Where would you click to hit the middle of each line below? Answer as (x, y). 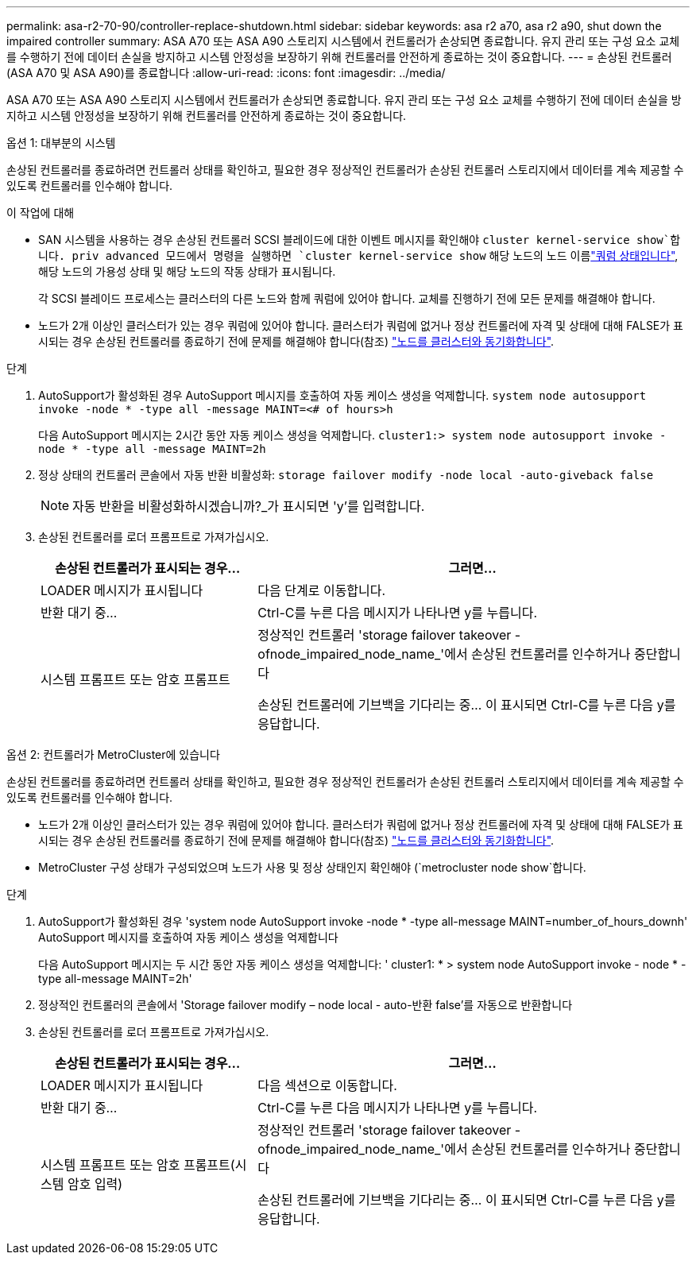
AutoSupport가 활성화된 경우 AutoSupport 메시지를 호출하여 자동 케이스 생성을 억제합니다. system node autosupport (342, 395)
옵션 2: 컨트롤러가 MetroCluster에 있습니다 (113, 754)
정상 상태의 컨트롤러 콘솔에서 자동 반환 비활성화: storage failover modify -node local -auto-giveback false (346, 475)
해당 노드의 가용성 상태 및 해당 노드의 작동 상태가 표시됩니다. (187, 271)
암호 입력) (95, 1184)
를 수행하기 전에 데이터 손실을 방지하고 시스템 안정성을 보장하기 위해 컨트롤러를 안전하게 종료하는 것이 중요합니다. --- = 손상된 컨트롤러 (339, 57)
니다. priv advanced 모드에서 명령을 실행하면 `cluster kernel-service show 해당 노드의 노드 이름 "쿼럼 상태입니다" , (358, 255)
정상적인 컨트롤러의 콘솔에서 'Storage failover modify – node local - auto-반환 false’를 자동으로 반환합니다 (305, 1005)
